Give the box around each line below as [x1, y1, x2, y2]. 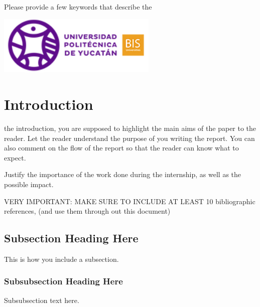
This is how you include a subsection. [4, 253, 119, 264]
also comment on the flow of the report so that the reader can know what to [4, 142, 239, 153]
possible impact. [4, 179, 54, 189]
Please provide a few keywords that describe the [4, 2, 152, 12]
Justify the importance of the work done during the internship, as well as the [4, 169, 241, 180]
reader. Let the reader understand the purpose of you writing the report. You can [4, 132, 255, 143]
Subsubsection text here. [4, 294, 79, 305]
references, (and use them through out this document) [4, 206, 171, 216]
